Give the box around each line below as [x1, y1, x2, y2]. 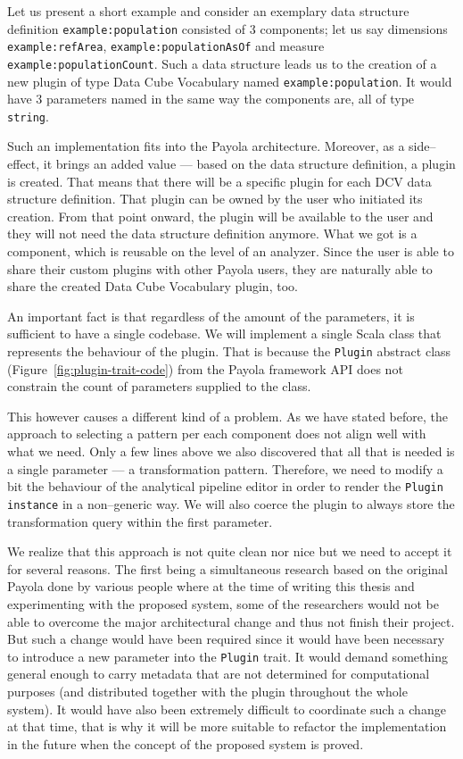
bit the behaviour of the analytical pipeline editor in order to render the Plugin [7, 477, 443, 496]
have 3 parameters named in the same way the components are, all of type [7, 89, 415, 108]
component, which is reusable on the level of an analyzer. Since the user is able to [7, 242, 454, 261]
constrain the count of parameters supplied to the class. [7, 377, 311, 396]
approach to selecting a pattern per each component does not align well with [7, 424, 426, 443]
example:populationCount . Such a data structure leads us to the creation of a [7, 54, 437, 72]
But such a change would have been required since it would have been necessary [7, 630, 445, 648]
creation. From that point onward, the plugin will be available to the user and [7, 206, 434, 225]
